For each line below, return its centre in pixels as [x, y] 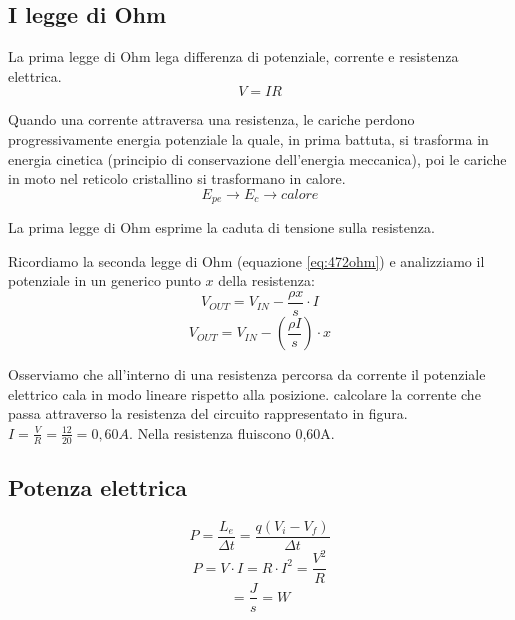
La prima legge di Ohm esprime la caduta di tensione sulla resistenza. [221, 227]
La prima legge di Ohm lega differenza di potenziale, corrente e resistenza [233, 56]
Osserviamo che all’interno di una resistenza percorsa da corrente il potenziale [247, 374]
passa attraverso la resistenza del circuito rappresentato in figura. [208, 413]
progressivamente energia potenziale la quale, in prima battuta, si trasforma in [248, 138]
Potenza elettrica [98, 487]
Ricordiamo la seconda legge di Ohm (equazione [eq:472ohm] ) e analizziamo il [246, 260]
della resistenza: [266, 280]
